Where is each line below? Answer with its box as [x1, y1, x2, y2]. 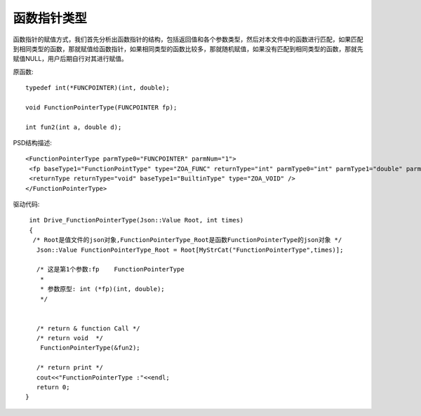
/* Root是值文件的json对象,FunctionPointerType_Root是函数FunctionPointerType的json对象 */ [32, 236, 342, 244]
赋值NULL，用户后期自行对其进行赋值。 [13, 55, 128, 63]
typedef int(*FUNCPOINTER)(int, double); [25, 84, 170, 92]
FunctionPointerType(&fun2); [39, 344, 140, 352]
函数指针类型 [13, 11, 88, 26]
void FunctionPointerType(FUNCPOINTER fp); [25, 103, 178, 112]
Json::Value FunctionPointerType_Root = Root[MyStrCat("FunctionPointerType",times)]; [36, 246, 344, 254]
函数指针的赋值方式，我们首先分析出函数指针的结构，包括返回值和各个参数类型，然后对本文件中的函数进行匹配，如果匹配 [13, 35, 363, 43]
